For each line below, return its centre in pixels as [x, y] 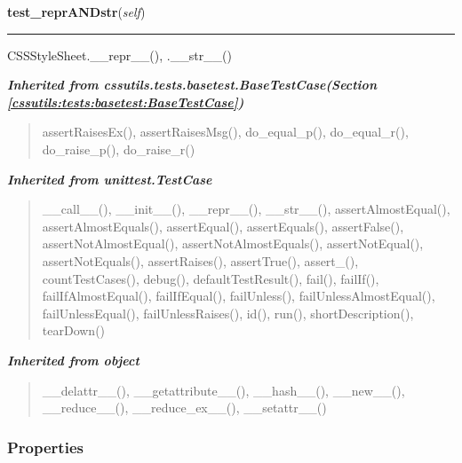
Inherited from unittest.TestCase [110, 179]
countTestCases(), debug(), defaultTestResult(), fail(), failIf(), [211, 278]
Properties [45, 447]
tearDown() [74, 330]
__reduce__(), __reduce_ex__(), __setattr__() [184, 408]
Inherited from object [73, 360]
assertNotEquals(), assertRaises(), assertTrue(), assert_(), [200, 260]
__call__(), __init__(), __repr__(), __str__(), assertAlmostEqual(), [246, 209]
